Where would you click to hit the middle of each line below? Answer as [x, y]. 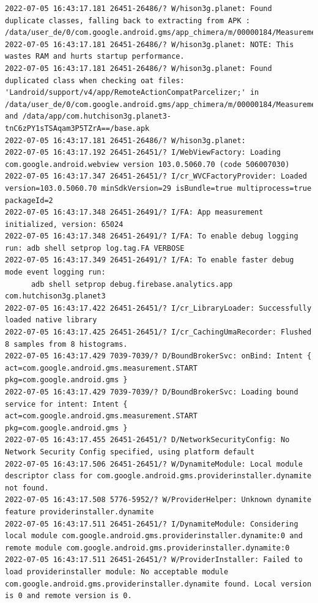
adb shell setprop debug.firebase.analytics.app [132, 284]
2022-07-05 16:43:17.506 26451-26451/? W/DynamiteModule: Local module [154, 464]
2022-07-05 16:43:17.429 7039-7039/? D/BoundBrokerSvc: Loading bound [152, 392]
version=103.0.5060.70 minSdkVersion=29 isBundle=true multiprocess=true [158, 188]
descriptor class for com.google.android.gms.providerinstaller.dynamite [158, 476]
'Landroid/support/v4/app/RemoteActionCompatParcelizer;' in [132, 93]
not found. [27, 488]
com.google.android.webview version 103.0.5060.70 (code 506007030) [147, 164]
